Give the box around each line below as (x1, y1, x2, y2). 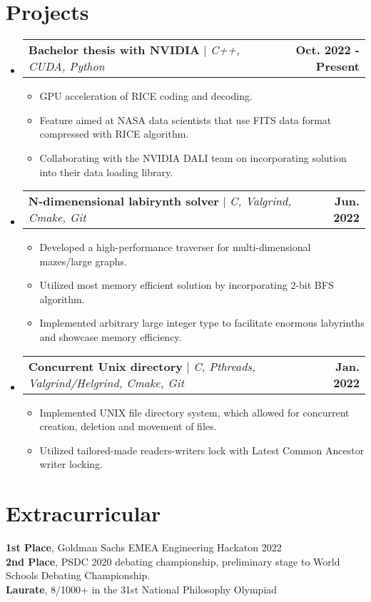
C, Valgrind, (230, 193, 292, 210)
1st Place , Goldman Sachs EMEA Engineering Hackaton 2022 (6, 540, 282, 555)
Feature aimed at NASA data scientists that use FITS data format (39, 112, 332, 127)
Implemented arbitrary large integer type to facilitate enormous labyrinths (39, 315, 365, 330)
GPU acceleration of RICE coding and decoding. (39, 88, 253, 103)
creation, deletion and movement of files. (39, 419, 217, 434)
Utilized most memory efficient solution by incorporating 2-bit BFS (39, 277, 334, 292)
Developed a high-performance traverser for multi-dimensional (39, 240, 311, 255)
